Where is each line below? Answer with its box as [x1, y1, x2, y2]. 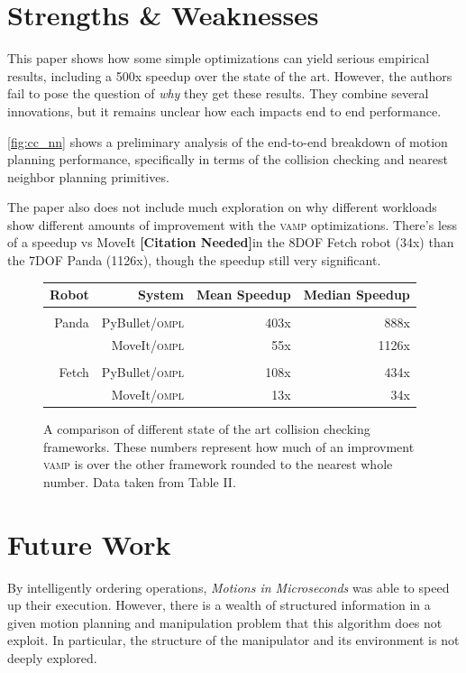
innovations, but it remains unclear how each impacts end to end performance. [7, 101, 442, 120]
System [138, 285, 184, 304]
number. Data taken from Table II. [43, 472, 236, 491]
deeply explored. [7, 649, 97, 667]
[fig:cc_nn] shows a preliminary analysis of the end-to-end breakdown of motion [7, 132, 448, 151]
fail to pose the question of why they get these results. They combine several [7, 84, 429, 103]
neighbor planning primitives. [7, 167, 169, 186]
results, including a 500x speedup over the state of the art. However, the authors [7, 66, 452, 85]
